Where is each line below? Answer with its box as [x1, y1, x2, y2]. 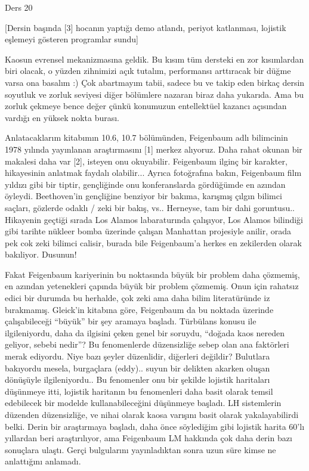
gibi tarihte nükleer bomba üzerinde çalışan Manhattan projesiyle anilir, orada [5, 225, 291, 237]
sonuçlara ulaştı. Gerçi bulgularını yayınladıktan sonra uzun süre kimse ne [5, 443, 276, 455]
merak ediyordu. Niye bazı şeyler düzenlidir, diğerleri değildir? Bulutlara [5, 350, 270, 362]
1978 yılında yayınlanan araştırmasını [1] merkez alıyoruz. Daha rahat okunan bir [5, 142, 302, 155]
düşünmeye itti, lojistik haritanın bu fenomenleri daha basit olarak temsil [5, 385, 273, 397]
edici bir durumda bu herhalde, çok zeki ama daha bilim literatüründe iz [5, 292, 270, 304]
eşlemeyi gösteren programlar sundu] [5, 33, 138, 45]
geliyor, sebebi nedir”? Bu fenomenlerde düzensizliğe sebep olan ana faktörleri [5, 338, 289, 351]
